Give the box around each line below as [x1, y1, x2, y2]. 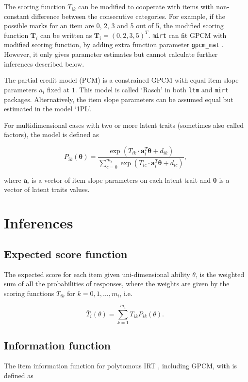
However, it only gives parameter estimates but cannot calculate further [4, 49, 218, 59]
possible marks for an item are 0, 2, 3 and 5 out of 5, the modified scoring [4, 20, 224, 31]
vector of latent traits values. [4, 184, 90, 194]
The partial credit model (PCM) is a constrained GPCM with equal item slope [4, 75, 239, 85]
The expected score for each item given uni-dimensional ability [4, 269, 190, 279]
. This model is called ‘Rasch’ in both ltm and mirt [75, 84, 229, 94]
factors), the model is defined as [4, 129, 99, 139]
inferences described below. [4, 58, 84, 69]
